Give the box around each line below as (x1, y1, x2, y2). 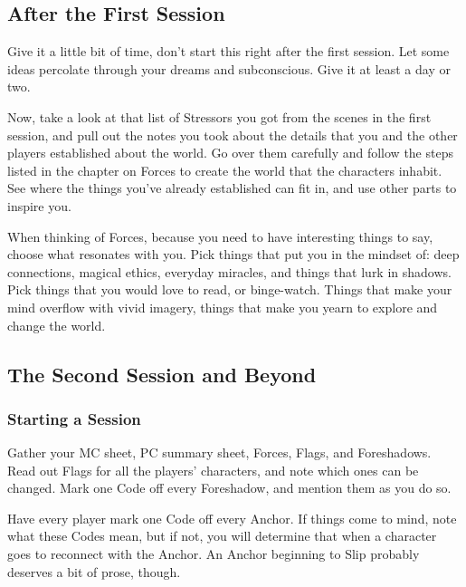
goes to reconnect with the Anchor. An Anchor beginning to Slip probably (7, 544, 420, 563)
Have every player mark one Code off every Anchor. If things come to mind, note (7, 508, 457, 527)
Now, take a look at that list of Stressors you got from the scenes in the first (7, 107, 432, 126)
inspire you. (7, 196, 71, 215)
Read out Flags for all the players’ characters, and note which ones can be (7, 460, 419, 479)
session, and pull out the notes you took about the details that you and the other (7, 125, 458, 144)
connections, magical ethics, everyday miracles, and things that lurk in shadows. (7, 262, 452, 281)
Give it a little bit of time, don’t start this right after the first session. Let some (7, 42, 450, 61)
